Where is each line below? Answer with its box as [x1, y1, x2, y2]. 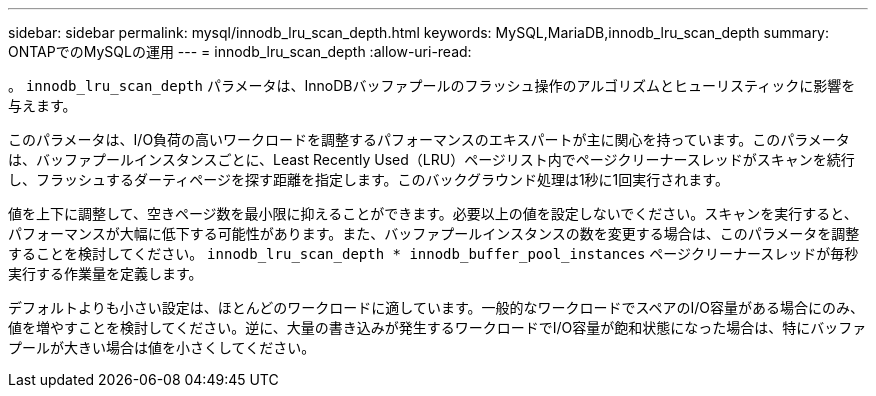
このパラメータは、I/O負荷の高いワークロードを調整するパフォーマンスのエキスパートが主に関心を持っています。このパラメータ [8, 131, 850, 148]
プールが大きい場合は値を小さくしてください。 [8, 339, 316, 356]
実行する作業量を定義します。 [8, 265, 203, 282]
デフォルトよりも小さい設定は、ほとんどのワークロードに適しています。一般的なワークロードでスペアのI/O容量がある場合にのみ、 [8, 299, 865, 316]
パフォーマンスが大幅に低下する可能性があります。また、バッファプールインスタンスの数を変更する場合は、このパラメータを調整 [8, 225, 860, 242]
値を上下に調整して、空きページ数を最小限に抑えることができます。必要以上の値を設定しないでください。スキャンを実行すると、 [8, 205, 858, 222]
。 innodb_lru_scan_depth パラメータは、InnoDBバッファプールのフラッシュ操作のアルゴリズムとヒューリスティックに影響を [8, 77, 856, 94]
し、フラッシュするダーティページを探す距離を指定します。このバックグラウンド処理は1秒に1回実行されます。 [8, 171, 729, 188]
